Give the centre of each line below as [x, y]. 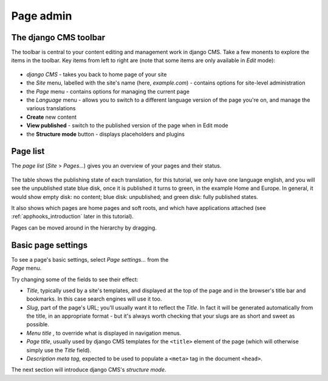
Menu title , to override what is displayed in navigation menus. [104, 333]
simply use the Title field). [59, 350]
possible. [38, 324]
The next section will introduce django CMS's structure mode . [89, 370]
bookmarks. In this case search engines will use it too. [94, 299]
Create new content [52, 117]
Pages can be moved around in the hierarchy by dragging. [84, 228]
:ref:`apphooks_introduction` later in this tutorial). [72, 217]
